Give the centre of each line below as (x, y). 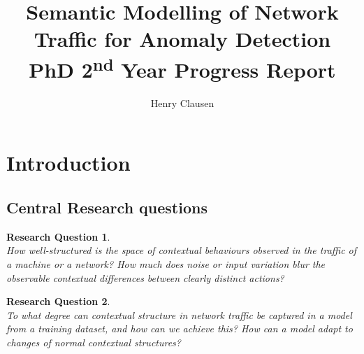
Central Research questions (107, 207)
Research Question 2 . (58, 301)
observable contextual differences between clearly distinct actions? (145, 277)
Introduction (68, 163)
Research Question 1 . (58, 236)
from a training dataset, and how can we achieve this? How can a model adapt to (180, 328)
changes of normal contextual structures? (94, 342)
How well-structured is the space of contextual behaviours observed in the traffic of (182, 250)
